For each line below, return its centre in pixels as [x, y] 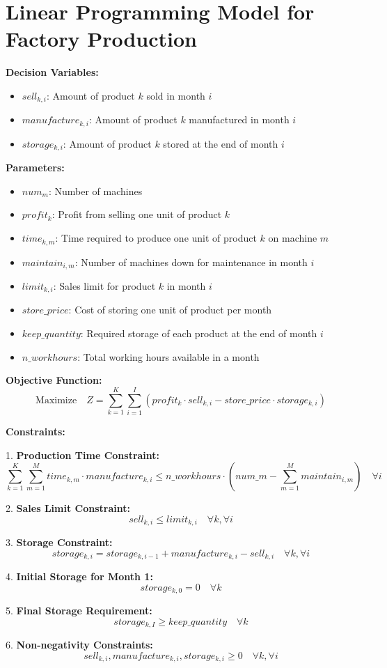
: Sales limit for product [104, 285]
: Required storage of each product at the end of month [199, 333]
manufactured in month [239, 119]
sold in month [176, 95]
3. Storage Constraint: [59, 542]
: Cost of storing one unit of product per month [170, 310]
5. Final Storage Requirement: [79, 611]
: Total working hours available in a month [168, 356]
